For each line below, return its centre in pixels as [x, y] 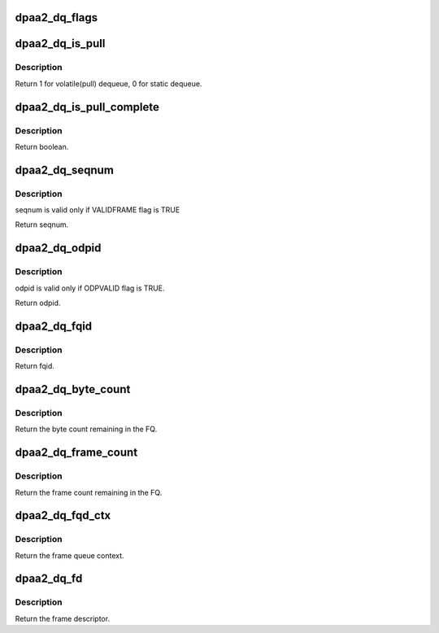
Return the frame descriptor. [62, 618]
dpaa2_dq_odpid [58, 248]
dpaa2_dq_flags [57, 17]
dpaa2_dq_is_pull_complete [87, 107]
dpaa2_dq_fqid [54, 326]
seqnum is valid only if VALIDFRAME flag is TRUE [98, 210]
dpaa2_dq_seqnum [64, 170]
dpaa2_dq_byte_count [73, 389]
